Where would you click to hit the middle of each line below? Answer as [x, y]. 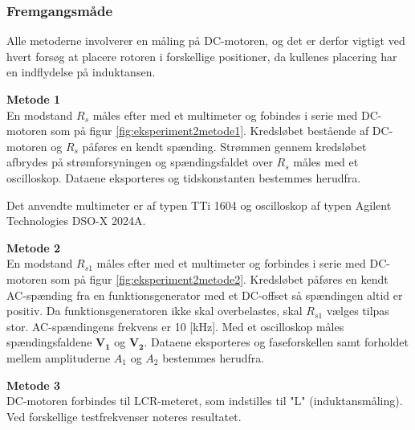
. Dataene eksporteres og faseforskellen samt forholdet [276, 342]
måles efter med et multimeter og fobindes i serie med [225, 115]
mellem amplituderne [59, 357]
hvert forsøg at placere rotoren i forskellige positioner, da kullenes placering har [202, 56]
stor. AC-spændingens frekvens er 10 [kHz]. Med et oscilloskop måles [175, 326]
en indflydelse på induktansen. [81, 72]
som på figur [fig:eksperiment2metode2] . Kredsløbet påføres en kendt [220, 278]
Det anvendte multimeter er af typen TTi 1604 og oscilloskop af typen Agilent [199, 205]
